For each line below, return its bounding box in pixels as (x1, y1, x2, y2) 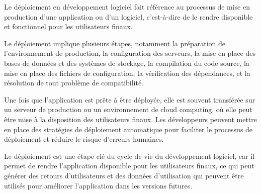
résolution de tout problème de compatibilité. (4, 77, 144, 88)
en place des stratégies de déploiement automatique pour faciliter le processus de (4, 124, 253, 134)
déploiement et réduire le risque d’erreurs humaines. (4, 134, 164, 144)
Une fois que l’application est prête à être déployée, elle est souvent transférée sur (4, 94, 255, 105)
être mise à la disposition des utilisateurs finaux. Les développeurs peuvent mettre (4, 114, 257, 124)
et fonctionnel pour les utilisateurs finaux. (4, 21, 133, 32)
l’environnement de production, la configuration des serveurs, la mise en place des (4, 48, 255, 58)
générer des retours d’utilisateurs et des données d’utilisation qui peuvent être (4, 170, 244, 180)
